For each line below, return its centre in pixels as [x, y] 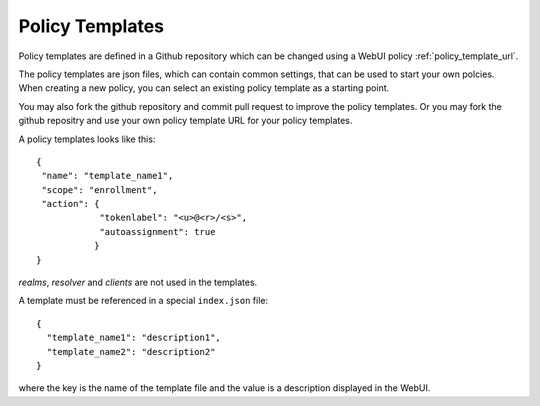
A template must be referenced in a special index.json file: [143, 301]
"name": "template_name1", [107, 176]
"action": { [70, 204]
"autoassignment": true [157, 231]
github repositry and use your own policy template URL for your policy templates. [185, 121]
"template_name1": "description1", [134, 338]
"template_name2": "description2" [131, 351]
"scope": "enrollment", [99, 189]
